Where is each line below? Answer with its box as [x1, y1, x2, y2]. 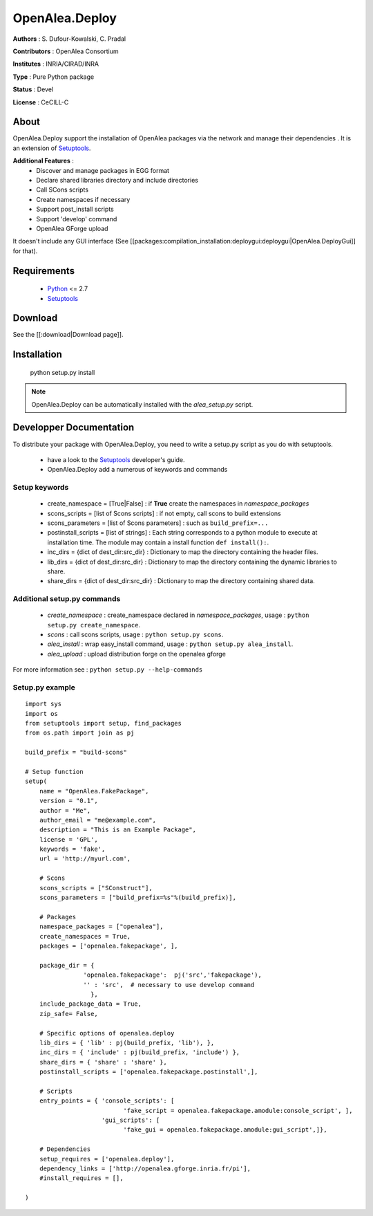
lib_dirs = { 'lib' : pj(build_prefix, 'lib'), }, [39, 1038, 215, 1047]
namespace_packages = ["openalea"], [39, 923, 164, 930]
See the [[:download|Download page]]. [12, 331, 124, 339]
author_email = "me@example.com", [39, 816, 157, 824]
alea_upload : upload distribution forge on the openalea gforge [47, 650, 226, 658]
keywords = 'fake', [39, 845, 106, 854]
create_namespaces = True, [39, 932, 131, 940]
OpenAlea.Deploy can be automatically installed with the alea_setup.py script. [31, 400, 254, 408]
